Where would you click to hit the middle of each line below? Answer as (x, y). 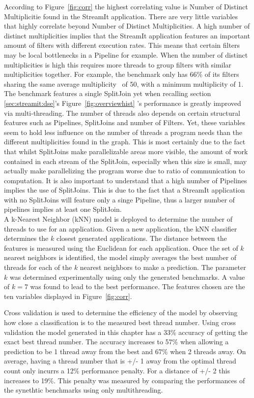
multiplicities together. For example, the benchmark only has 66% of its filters (122, 74)
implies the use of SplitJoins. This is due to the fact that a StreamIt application (125, 190)
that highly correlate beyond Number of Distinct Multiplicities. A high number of (127, 26)
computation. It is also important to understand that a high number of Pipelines (126, 180)
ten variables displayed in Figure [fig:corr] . (68, 296)
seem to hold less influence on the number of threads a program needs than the (123, 132)
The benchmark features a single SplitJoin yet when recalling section (108, 93)
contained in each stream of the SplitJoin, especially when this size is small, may (126, 161)
